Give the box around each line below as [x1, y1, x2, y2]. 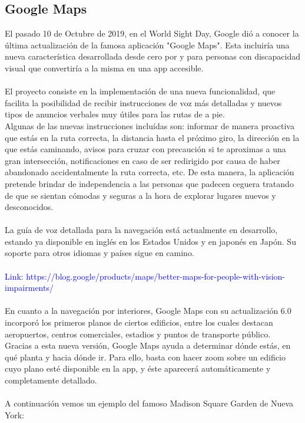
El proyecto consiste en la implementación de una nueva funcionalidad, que [5, 85, 276, 97]
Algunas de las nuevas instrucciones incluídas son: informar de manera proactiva [5, 119, 294, 132]
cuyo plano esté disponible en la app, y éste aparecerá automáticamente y [5, 362, 271, 375]
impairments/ [5, 281, 54, 294]
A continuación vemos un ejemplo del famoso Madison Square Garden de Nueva [5, 397, 294, 409]
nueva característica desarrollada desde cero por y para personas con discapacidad [5, 50, 301, 63]
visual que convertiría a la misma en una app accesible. [5, 61, 204, 74]
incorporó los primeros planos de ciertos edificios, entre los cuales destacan [5, 316, 273, 329]
